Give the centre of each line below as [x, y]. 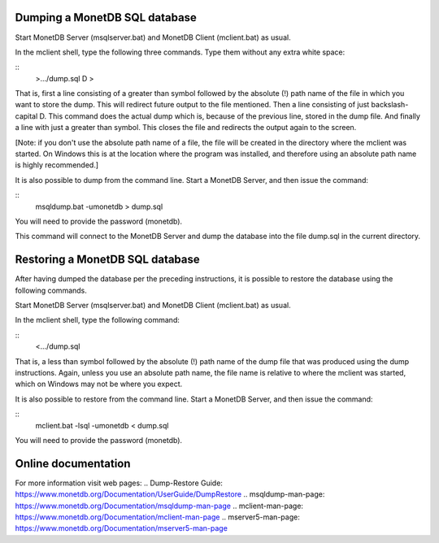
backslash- [390, 105]
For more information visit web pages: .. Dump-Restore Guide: [119, 483]
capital [26, 116]
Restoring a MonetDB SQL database [108, 260]
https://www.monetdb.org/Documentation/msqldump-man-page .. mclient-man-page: [159, 506]
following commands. [51, 290]
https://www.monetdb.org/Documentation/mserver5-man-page [121, 528]
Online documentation [73, 463]
